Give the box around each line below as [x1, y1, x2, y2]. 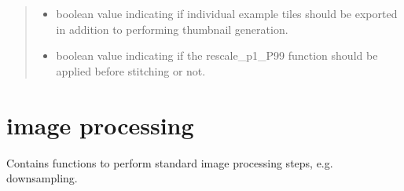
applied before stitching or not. [56, 62, 206, 79]
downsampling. [6, 170, 78, 186]
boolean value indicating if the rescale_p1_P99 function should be [56, 47, 378, 64]
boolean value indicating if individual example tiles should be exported [56, 6, 398, 21]
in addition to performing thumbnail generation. [56, 20, 288, 37]
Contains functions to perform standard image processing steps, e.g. [6, 154, 333, 171]
